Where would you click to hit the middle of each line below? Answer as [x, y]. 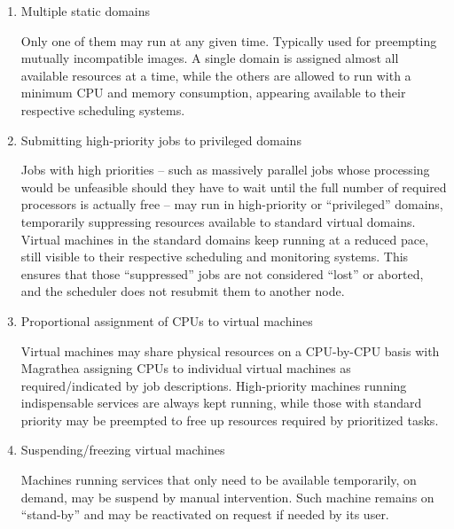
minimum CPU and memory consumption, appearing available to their [213, 93]
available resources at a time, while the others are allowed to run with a [216, 75]
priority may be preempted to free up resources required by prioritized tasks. [230, 420]
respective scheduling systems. [103, 109]
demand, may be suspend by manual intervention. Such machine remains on [227, 497]
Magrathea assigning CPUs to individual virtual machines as [186, 368]
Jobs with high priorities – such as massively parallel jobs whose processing [225, 170]
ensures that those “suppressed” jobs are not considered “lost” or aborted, [222, 273]
